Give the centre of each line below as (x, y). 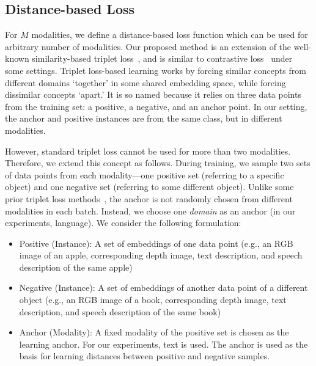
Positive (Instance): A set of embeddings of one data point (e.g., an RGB (156, 243)
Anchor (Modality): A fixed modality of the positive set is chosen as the (154, 332)
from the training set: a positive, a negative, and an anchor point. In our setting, (156, 106)
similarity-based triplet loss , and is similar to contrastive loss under (162, 58)
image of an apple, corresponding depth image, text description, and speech (161, 255)
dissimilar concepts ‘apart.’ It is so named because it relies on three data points (153, 94)
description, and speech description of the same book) (120, 311)
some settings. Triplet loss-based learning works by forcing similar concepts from (156, 70)
